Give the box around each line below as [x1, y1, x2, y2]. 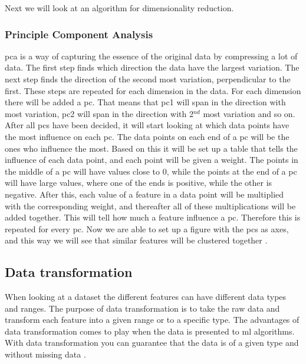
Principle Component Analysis [5, 26, 153, 41]
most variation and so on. [203, 107, 295, 119]
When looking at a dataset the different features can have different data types [5, 290, 287, 303]
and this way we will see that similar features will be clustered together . [5, 234, 268, 246]
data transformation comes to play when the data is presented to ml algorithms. [5, 325, 295, 337]
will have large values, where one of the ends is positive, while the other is [5, 176, 272, 189]
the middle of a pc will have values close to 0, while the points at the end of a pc [5, 165, 297, 177]
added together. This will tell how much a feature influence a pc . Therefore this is [5, 211, 301, 223]
